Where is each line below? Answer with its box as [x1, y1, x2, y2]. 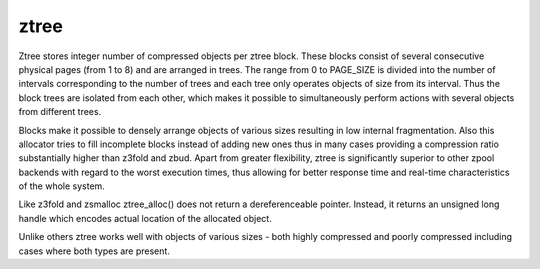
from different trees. [18, 106, 102, 118]
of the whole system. [18, 180, 105, 192]
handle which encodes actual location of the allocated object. [18, 212, 272, 224]
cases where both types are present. [18, 245, 170, 257]
